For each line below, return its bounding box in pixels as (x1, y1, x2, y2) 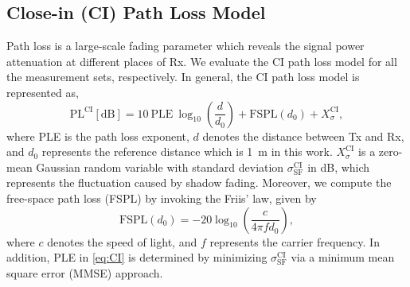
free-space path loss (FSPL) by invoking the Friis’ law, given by (6, 189, 317, 206)
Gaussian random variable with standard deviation (36, 158, 284, 175)
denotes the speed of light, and (47, 233, 197, 250)
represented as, (6, 83, 79, 100)
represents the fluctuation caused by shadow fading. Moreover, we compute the (6, 174, 392, 191)
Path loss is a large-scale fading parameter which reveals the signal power (6, 37, 365, 54)
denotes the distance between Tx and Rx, (202, 127, 404, 144)
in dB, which (307, 158, 370, 175)
